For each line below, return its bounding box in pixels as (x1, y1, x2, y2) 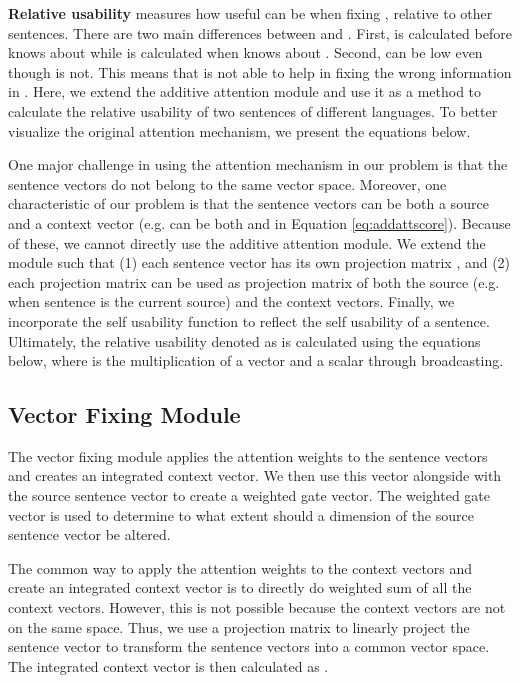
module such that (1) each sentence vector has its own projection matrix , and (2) (8, 252, 511, 273)
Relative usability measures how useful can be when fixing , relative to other (8, 3, 493, 23)
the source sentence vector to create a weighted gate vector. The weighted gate (8, 485, 491, 506)
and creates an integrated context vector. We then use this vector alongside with (8, 465, 502, 486)
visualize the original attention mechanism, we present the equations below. (8, 120, 471, 141)
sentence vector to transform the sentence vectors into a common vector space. (8, 636, 490, 657)
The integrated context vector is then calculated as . (8, 655, 329, 676)
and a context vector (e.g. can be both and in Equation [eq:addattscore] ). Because (8, 212, 511, 233)
